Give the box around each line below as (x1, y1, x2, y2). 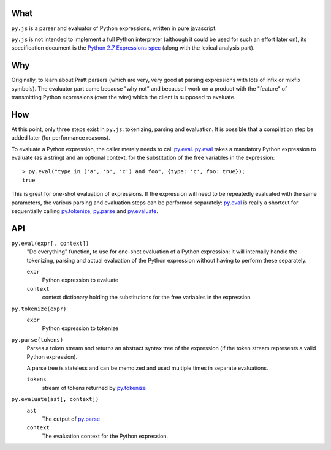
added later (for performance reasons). (11, 134, 110, 141)
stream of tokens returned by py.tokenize (42, 384, 146, 391)
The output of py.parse (42, 415, 101, 422)
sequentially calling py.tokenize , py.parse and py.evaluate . (11, 208, 159, 215)
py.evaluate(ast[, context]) (11, 396, 99, 403)
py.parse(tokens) (11, 336, 64, 343)
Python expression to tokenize (42, 324, 119, 332)
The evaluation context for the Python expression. (42, 432, 169, 440)
